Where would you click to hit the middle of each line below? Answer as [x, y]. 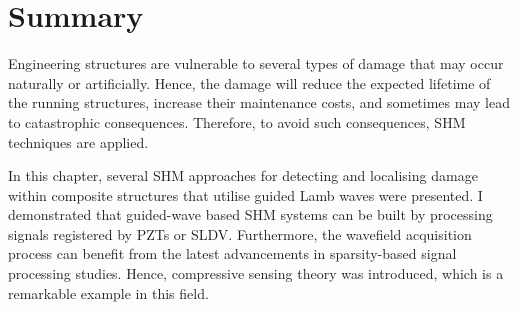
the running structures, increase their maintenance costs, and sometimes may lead [259, 102]
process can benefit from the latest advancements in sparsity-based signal [232, 253]
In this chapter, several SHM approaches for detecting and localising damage [243, 175]
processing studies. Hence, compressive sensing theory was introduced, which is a [256, 273]
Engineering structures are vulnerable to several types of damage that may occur [256, 63]
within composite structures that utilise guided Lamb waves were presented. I [245, 194]
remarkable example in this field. [108, 292]
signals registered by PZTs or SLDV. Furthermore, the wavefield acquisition [240, 233]
